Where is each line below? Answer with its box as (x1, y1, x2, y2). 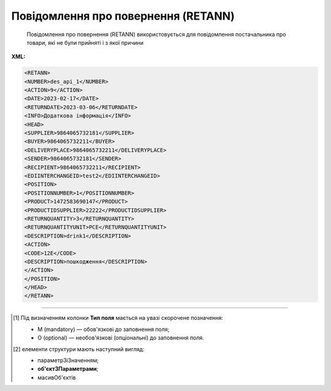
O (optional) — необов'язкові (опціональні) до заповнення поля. (37, 334, 205, 341)
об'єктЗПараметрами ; (37, 365, 99, 373)
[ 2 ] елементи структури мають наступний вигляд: (13, 345, 145, 352)
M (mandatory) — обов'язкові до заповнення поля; (37, 325, 170, 333)
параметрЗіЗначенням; (37, 357, 99, 364)
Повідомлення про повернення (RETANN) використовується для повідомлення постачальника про (26, 31, 286, 38)
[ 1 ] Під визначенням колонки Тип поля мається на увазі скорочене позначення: (13, 314, 224, 322)
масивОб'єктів (37, 374, 76, 381)
